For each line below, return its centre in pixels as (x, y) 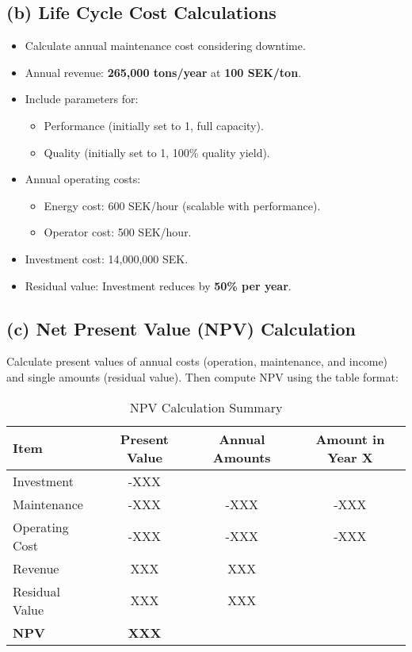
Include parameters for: (82, 99)
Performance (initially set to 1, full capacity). (154, 125)
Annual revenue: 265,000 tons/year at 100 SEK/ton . (163, 72)
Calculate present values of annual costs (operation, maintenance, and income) (197, 361)
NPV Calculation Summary (206, 407)
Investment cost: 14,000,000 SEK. (107, 258)
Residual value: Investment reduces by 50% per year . (158, 285)
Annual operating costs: (83, 179)
